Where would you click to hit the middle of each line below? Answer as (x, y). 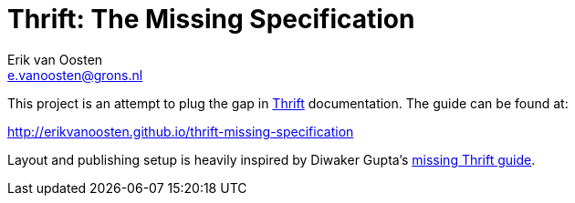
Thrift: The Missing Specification (211, 19)
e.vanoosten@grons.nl (75, 75)
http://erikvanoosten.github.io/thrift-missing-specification (181, 131)
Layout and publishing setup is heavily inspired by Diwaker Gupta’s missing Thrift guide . (272, 159)
